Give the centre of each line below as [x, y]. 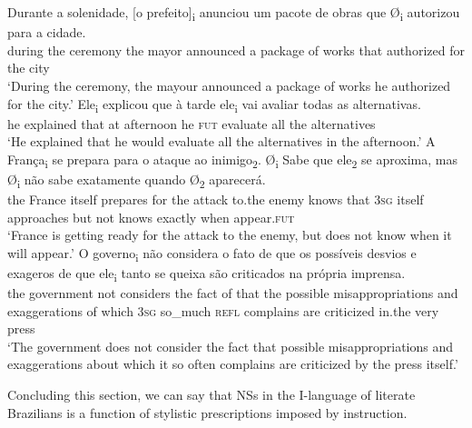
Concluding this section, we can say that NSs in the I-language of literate [211, 395]
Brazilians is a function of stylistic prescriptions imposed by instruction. [207, 412]
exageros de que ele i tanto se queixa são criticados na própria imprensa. [206, 274]
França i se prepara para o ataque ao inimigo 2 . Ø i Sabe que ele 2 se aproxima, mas [232, 160]
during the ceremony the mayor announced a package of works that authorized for [236, 50]
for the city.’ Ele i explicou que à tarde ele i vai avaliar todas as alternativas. [214, 105]
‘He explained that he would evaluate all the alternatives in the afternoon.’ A [221, 141]
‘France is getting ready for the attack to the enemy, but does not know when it [230, 235]
